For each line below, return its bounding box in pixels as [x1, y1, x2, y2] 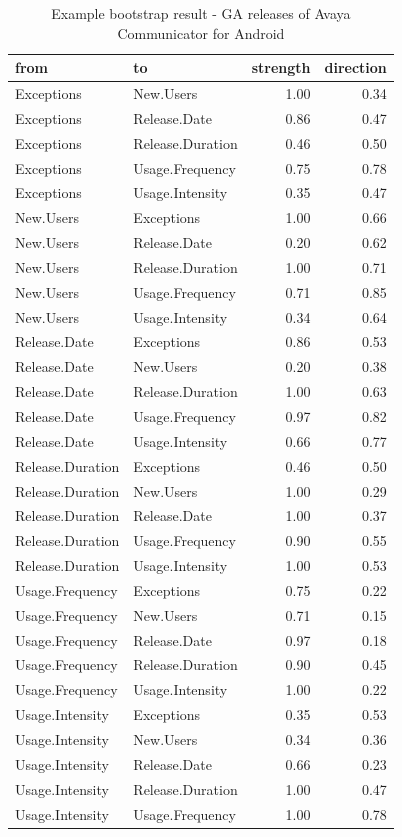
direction [324, 57, 387, 78]
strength [251, 57, 311, 78]
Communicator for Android [117, 22, 285, 43]
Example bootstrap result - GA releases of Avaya [51, 3, 351, 23]
